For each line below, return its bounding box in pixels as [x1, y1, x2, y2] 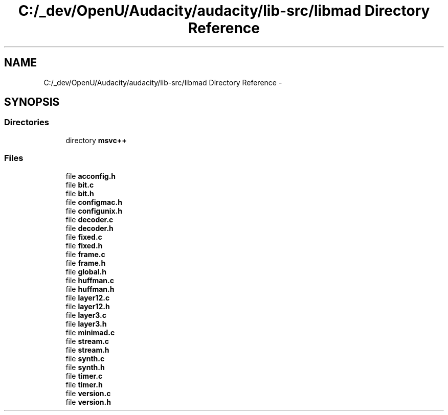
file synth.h [65, 362, 105, 372]
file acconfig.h [65, 171, 116, 180]
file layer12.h [65, 302, 110, 311]
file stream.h [65, 345, 109, 354]
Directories [4, 117, 49, 128]
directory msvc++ [65, 135, 127, 145]
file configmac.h [65, 197, 122, 206]
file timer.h [65, 380, 103, 389]
